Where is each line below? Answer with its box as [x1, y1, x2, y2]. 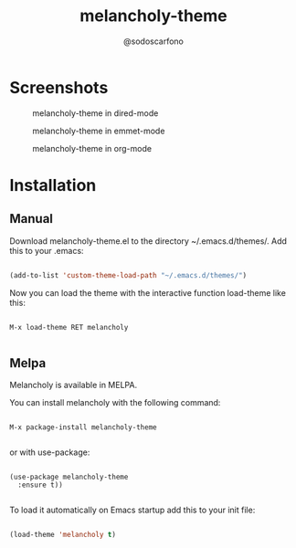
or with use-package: [9, 447, 90, 458]
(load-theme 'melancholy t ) [9, 531, 117, 540]
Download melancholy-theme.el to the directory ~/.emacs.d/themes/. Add [9, 235, 288, 247]
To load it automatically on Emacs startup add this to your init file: [9, 504, 256, 516]
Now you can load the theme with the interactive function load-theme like [9, 287, 286, 298]
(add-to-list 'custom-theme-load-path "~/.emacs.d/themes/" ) [9, 270, 248, 279]
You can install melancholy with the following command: [9, 397, 221, 408]
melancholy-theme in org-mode [32, 142, 153, 153]
